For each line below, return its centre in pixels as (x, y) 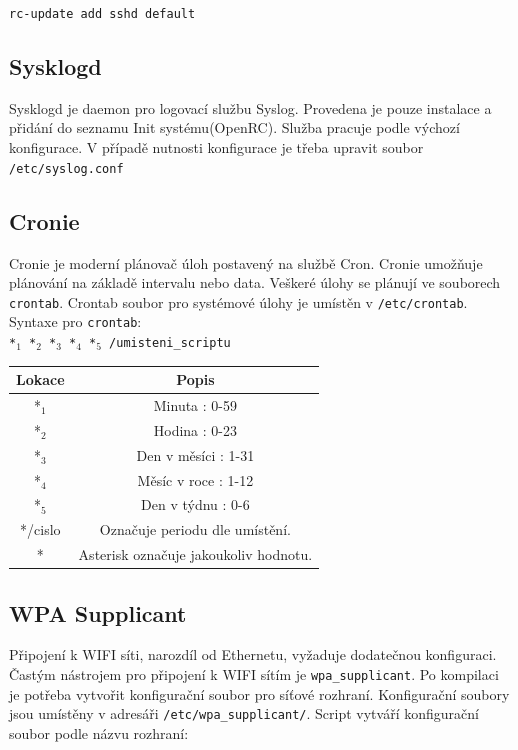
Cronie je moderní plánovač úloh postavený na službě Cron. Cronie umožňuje (246, 262)
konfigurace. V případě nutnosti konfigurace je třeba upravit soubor (216, 147)
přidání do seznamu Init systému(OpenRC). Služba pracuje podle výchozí (234, 127)
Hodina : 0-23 (195, 429)
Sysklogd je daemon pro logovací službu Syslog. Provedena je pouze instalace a (250, 107)
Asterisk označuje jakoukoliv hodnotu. (195, 554)
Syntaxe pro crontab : (75, 321)
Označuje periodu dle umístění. (195, 529)
